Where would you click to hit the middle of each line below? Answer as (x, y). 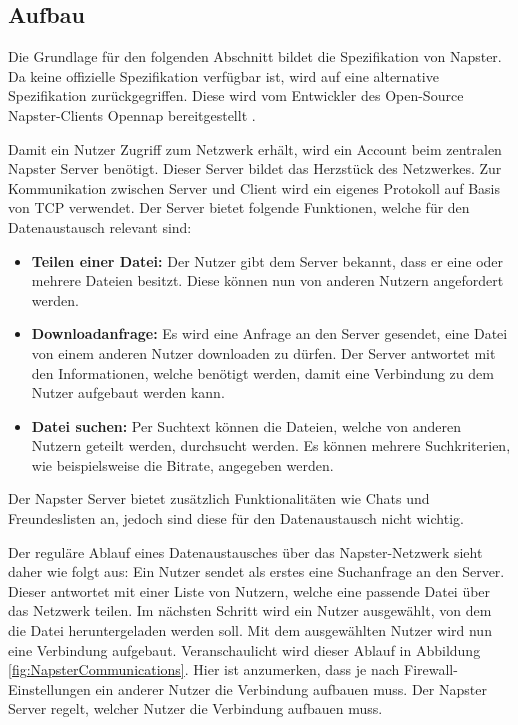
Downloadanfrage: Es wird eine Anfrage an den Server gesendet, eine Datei (269, 333)
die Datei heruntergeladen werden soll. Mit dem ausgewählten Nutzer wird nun (250, 630)
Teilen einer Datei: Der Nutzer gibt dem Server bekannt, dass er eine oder (267, 260)
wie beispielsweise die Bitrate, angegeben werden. (182, 464)
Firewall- (430, 669)
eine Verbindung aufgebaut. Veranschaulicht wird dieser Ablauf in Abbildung (244, 649)
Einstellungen (49, 688)
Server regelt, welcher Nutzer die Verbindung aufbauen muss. (195, 708)
